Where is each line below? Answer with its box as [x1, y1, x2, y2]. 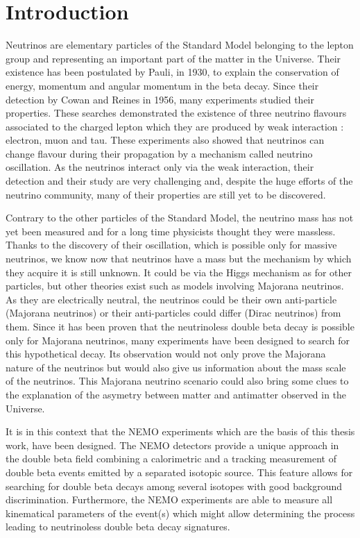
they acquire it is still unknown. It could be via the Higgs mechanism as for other [6, 264, 352, 279]
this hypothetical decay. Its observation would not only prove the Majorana [6, 346, 326, 361]
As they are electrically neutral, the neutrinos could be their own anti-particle [6, 292, 337, 306]
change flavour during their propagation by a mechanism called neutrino [6, 146, 313, 160]
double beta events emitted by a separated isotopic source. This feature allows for [6, 464, 353, 479]
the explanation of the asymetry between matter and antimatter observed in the [6, 387, 347, 401]
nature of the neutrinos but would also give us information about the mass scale [6, 360, 346, 374]
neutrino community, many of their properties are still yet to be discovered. [6, 187, 326, 201]
